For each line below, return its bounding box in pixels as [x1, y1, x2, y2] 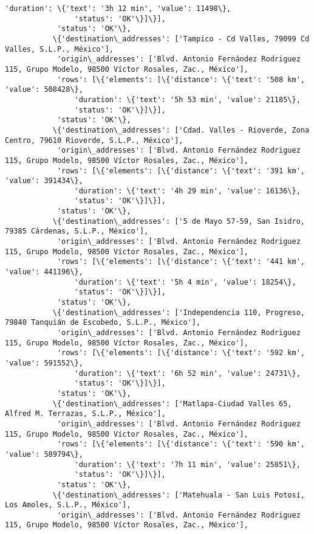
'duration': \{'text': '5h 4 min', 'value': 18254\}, [74, 277, 296, 286]
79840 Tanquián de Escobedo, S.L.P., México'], [5, 318, 201, 327]
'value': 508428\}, [5, 85, 83, 94]
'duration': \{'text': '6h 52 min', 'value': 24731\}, [74, 369, 301, 378]
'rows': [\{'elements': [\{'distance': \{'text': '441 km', [56, 257, 305, 266]
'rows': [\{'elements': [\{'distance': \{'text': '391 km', [56, 166, 305, 175]
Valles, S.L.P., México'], [5, 44, 114, 54]
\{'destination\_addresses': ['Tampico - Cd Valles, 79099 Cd [52, 34, 310, 43]
